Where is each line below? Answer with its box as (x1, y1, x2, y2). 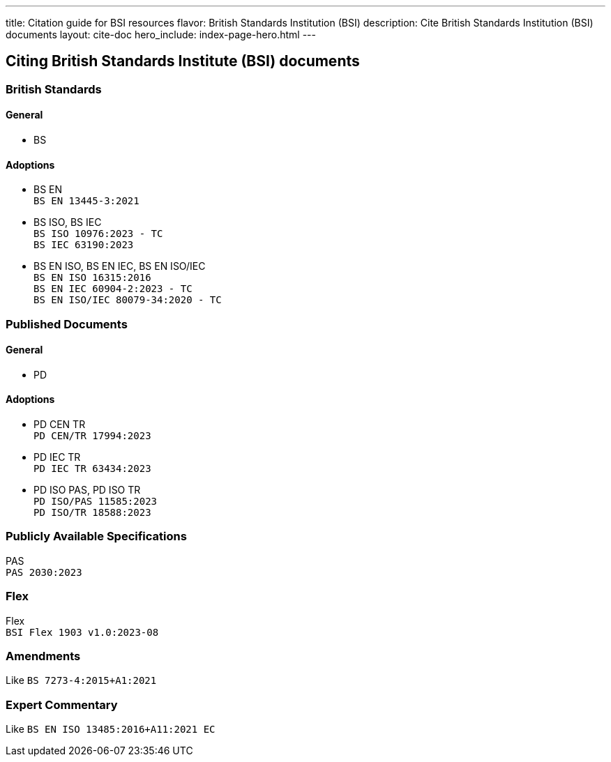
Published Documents (6, 317, 128, 331)
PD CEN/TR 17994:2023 (33, 430, 151, 442)
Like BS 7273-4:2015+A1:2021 (6, 674, 157, 687)
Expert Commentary (6, 697, 118, 712)
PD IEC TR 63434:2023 (33, 463, 151, 475)
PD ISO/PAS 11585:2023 (33, 496, 158, 508)
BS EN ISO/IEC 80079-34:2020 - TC (33, 294, 222, 306)
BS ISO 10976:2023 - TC (33, 228, 163, 240)
